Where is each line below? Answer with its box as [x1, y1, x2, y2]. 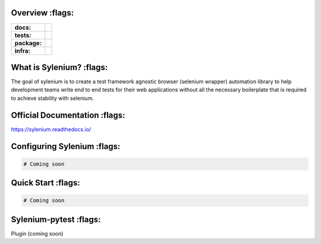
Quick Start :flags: [11, 178, 80, 188]
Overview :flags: [11, 8, 74, 18]
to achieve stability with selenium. [11, 94, 95, 102]
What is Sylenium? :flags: [11, 62, 108, 72]
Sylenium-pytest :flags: [11, 214, 101, 224]
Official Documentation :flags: [11, 110, 125, 120]
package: [14, 39, 42, 47]
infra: [14, 46, 31, 55]
